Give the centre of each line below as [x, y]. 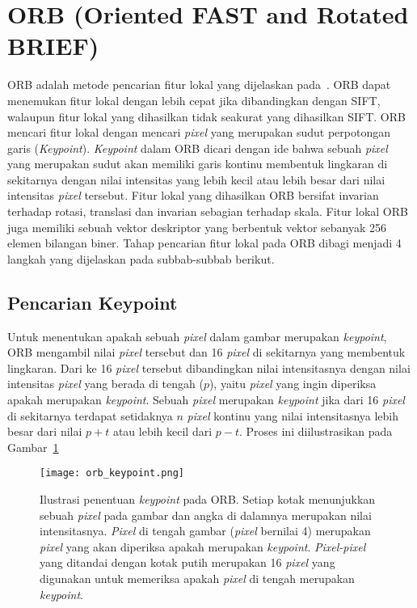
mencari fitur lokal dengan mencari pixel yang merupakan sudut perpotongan [199, 132]
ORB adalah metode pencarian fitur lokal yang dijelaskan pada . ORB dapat [199, 84]
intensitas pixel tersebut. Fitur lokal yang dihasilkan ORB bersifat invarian [193, 195]
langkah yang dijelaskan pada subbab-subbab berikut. [141, 258]
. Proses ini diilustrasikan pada [316, 431]
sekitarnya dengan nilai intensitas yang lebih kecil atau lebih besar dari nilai [196, 179]
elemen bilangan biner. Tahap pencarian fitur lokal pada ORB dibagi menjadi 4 [204, 243]
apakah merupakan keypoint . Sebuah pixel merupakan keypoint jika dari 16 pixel [206, 400]
